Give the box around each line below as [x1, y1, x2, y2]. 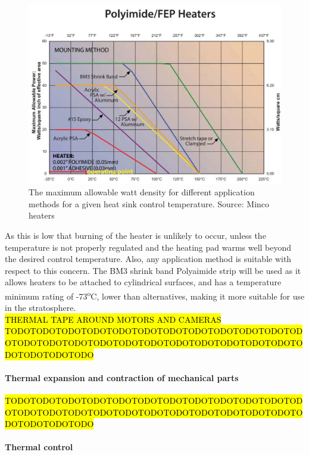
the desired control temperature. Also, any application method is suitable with [5, 253, 292, 265]
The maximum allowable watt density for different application [29, 186, 255, 198]
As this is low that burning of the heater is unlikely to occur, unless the [5, 229, 266, 241]
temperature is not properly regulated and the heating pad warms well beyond [5, 241, 292, 253]
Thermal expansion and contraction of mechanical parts [5, 371, 239, 384]
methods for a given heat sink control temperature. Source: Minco [29, 197, 270, 210]
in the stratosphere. [5, 301, 76, 314]
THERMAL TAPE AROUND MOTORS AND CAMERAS [5, 313, 221, 325]
